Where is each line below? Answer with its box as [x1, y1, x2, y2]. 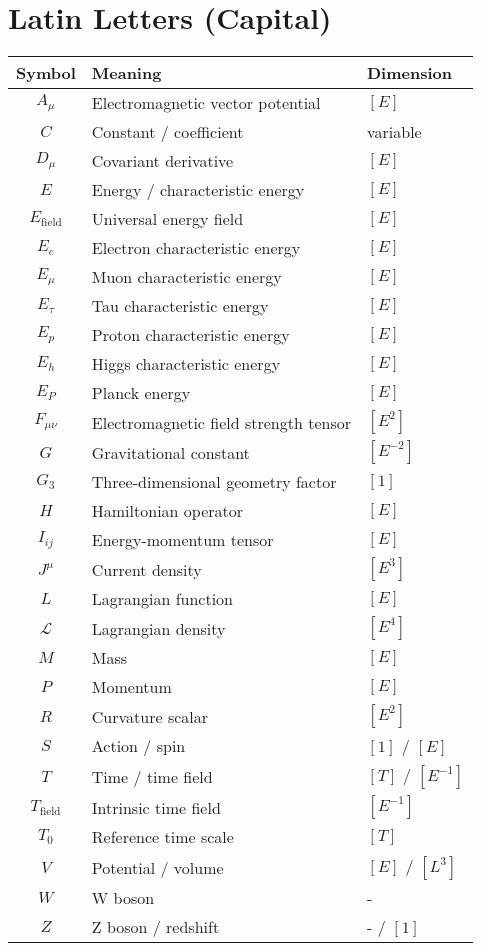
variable [367, 120, 422, 144]
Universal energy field [91, 207, 244, 231]
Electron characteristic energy [91, 236, 301, 260]
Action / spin [91, 734, 186, 758]
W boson [91, 886, 155, 910]
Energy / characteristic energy [91, 178, 305, 202]
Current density [91, 557, 202, 581]
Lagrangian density [91, 616, 226, 640]
